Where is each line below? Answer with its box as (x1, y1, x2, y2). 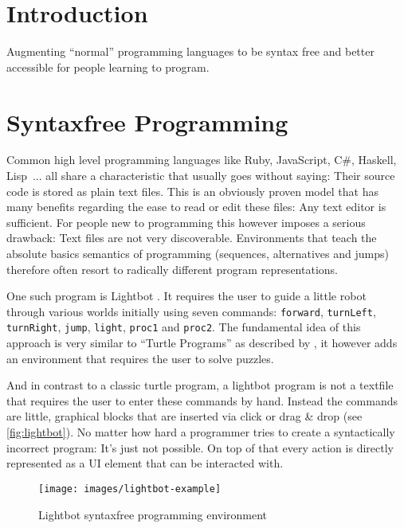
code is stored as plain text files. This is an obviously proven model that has (6, 182, 379, 199)
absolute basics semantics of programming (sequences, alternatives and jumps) (6, 245, 389, 261)
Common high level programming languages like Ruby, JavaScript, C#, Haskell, (6, 151, 397, 168)
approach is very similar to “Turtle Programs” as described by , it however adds (6, 334, 398, 351)
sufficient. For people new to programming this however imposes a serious (6, 213, 366, 230)
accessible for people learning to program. (6, 58, 210, 75)
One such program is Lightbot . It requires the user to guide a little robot (6, 287, 367, 304)
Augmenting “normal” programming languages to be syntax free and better (6, 43, 375, 60)
